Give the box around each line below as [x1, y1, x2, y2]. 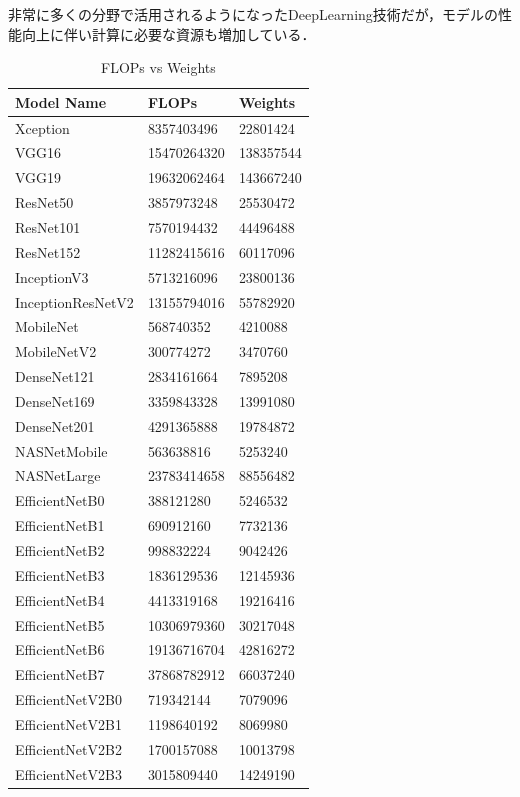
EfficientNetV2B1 [15, 713, 122, 734]
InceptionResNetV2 [15, 291, 134, 312]
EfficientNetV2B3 [15, 763, 122, 784]
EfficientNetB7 [15, 664, 105, 685]
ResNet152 [15, 241, 81, 262]
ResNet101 [15, 217, 81, 237]
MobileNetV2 [15, 341, 97, 362]
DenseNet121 [15, 366, 95, 387]
